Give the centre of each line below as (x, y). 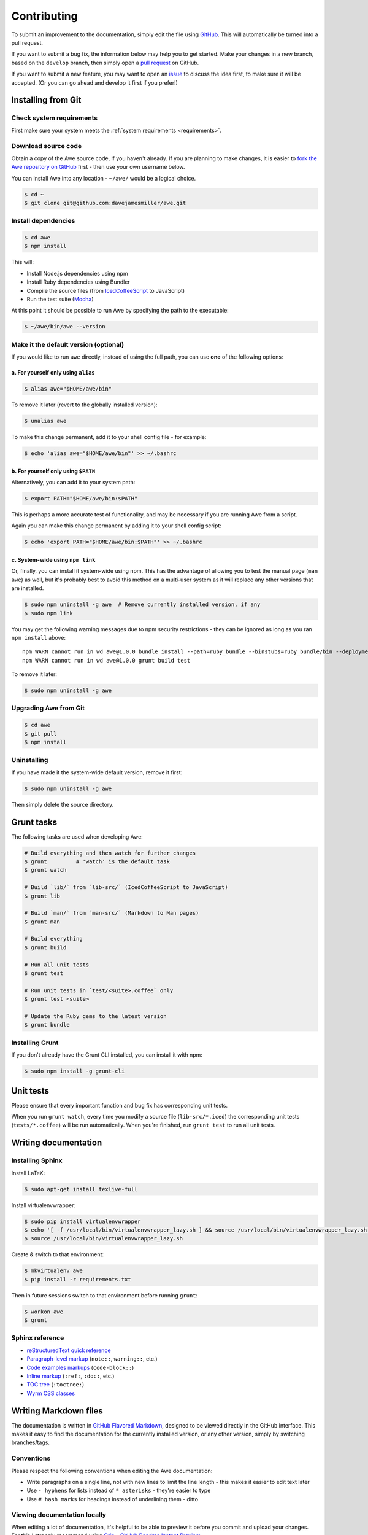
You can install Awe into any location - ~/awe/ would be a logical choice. (104, 178)
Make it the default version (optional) (68, 344)
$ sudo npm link (49, 613)
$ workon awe (44, 1312)
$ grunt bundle (47, 1025)
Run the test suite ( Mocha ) (60, 299)
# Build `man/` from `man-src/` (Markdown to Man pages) (112, 913)
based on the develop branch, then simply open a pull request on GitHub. (105, 63)
